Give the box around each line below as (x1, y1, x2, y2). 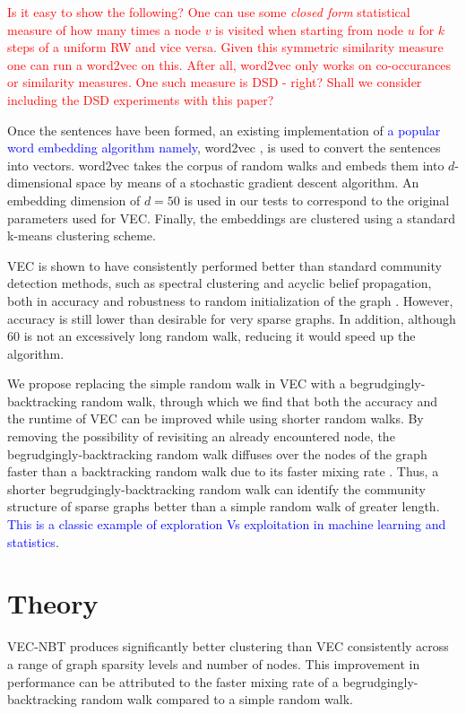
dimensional (7, 173, 73, 192)
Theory (7, 585, 99, 622)
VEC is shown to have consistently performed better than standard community (7, 256, 442, 274)
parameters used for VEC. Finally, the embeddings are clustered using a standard (7, 208, 456, 227)
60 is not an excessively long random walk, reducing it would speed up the (7, 327, 416, 345)
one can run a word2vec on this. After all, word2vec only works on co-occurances (7, 55, 452, 74)
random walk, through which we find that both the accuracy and (81, 391, 438, 410)
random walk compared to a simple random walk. (81, 690, 354, 709)
